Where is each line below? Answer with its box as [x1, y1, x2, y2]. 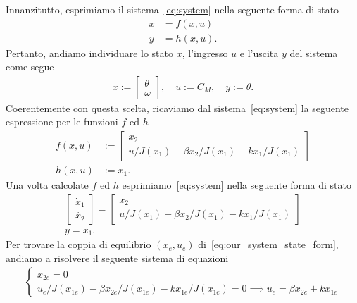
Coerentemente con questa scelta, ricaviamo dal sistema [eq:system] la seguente [6, 100, 349, 115]
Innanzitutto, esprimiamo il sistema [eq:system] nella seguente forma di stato [6, 2, 339, 16]
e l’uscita [239, 45, 279, 60]
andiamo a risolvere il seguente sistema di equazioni [6, 250, 229, 265]
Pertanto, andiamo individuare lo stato [6, 45, 173, 60]
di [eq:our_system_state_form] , [198, 237, 339, 252]
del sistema [289, 45, 338, 60]
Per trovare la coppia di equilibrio [6, 237, 151, 252]
